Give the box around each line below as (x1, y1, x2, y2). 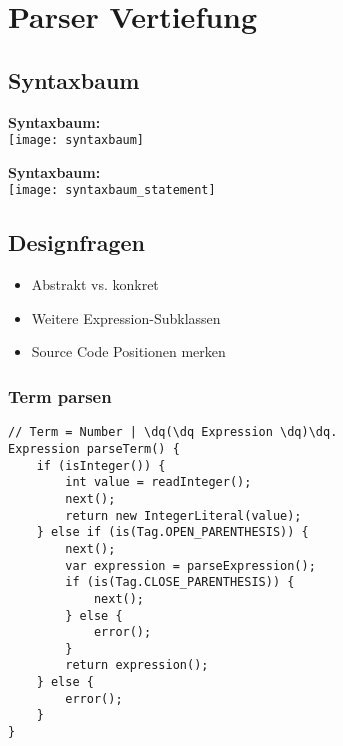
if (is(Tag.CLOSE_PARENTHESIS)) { (65, 575, 295, 590)
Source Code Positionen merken (31, 341, 226, 362)
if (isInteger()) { (36, 458, 166, 473)
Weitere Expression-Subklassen (31, 307, 221, 328)
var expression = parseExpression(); (65, 558, 316, 573)
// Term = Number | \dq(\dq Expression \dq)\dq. (8, 425, 338, 440)
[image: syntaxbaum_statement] (8, 183, 216, 198)
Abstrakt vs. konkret (31, 274, 159, 295)
